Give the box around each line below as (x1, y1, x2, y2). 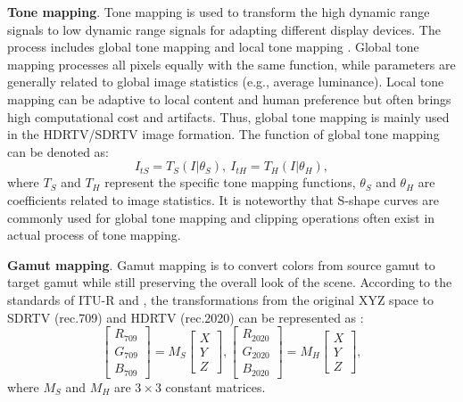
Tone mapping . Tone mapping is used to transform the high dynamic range (7, 3, 430, 21)
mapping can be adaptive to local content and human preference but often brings (7, 89, 451, 108)
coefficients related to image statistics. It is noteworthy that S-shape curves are (7, 190, 440, 209)
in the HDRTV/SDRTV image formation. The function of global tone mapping (7, 125, 440, 144)
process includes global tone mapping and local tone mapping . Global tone (7, 37, 419, 56)
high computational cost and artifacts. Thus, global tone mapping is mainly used (7, 107, 450, 126)
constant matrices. (165, 377, 266, 396)
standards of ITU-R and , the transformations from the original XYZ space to (7, 290, 434, 308)
